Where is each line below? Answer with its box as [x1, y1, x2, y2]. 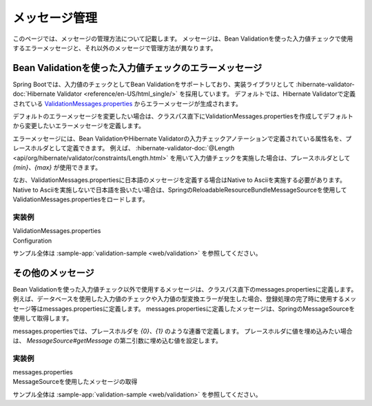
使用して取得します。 [12, 314, 73, 323]
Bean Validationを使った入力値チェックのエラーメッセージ [12, 62, 262, 74]
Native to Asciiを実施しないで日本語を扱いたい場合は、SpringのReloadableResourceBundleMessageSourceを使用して [12, 185, 347, 194]
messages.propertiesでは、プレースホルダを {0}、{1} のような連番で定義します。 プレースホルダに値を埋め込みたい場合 [12, 327, 353, 335]
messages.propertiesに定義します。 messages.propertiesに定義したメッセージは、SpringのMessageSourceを [42, 304, 355, 313]
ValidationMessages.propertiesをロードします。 [12, 195, 149, 203]
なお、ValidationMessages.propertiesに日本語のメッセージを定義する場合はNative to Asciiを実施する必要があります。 [12, 176, 347, 184]
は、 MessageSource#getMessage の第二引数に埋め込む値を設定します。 [12, 336, 222, 345]
